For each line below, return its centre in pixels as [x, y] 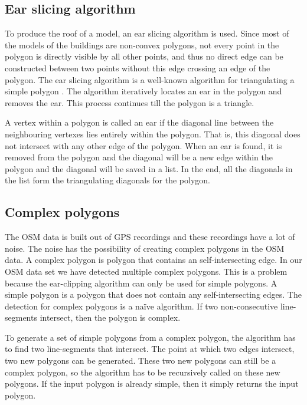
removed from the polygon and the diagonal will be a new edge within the [139, 157]
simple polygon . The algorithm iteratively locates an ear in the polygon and [143, 91]
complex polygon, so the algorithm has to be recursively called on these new [143, 372]
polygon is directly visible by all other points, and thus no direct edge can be [144, 56]
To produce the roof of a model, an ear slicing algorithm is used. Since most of [147, 33]
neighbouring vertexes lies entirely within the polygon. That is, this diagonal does [153, 134]
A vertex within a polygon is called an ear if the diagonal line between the [139, 122]
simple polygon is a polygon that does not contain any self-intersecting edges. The [153, 294]
